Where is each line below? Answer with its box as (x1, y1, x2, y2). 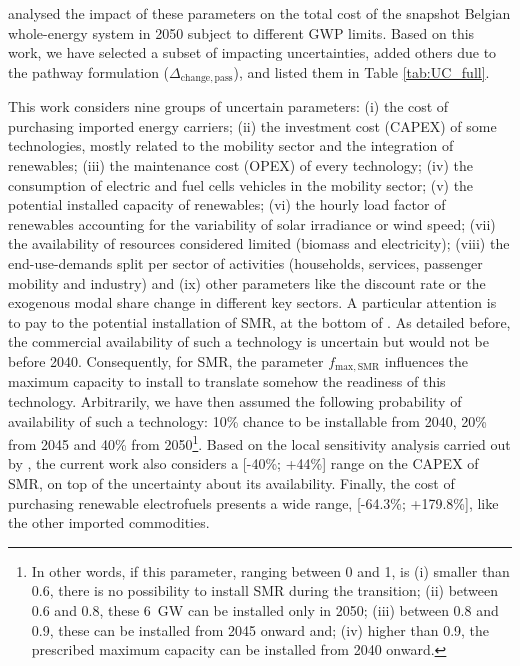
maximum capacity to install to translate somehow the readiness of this (8, 371, 446, 392)
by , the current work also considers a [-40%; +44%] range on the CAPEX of (8, 453, 479, 474)
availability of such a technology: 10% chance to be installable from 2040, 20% (8, 410, 487, 431)
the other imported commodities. (8, 512, 210, 533)
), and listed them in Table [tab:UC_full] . (233, 61, 490, 82)
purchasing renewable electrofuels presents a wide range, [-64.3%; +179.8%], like (8, 492, 499, 513)
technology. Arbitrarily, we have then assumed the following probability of (8, 391, 462, 411)
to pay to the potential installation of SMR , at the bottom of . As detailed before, (8, 311, 511, 332)
